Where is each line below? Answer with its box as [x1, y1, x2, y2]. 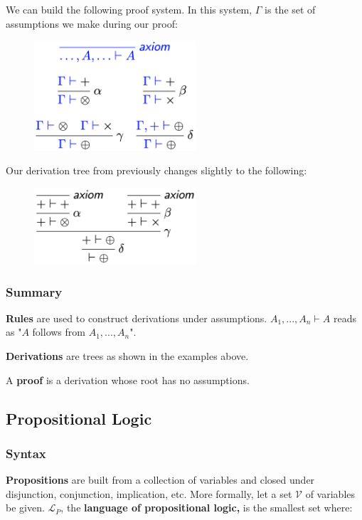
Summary [6, 282, 63, 300]
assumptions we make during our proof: [6, 16, 178, 31]
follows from [32, 324, 85, 339]
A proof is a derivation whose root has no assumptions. [6, 372, 250, 387]
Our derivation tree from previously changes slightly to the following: [6, 163, 307, 178]
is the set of [265, 2, 316, 16]
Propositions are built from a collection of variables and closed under [6, 472, 315, 487]
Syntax [6, 444, 46, 462]
